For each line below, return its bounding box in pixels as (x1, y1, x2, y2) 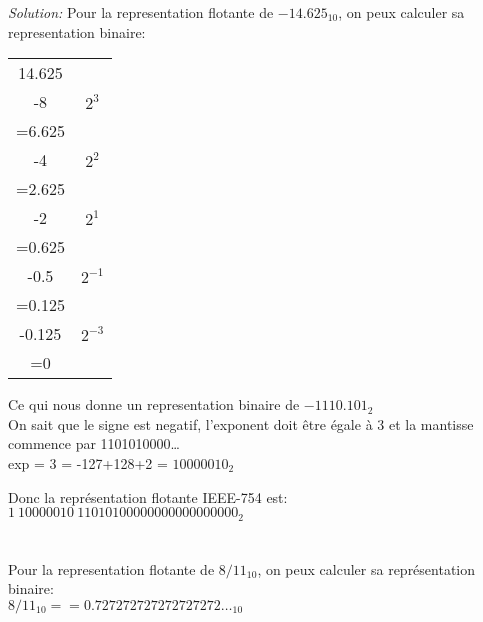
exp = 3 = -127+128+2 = (8, 452, 168, 473)
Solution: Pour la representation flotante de (8, 2, 274, 22)
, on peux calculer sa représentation (257, 558, 476, 579)
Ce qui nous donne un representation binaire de (8, 394, 300, 415)
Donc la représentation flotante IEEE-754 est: (8, 486, 288, 507)
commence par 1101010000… (8, 433, 180, 454)
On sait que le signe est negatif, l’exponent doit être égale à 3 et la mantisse (8, 413, 474, 434)
